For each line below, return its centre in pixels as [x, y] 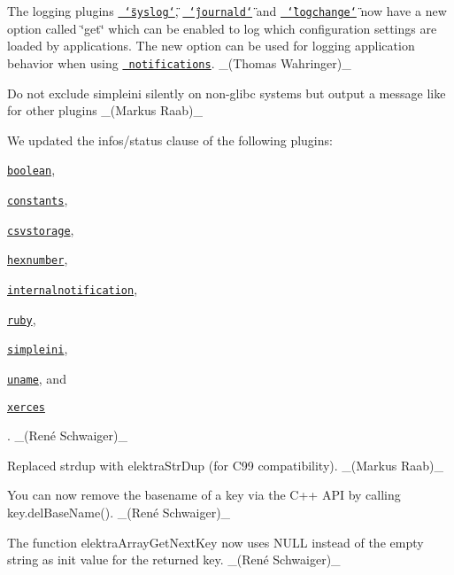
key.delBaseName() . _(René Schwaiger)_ [119, 512]
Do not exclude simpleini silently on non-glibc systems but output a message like [227, 93]
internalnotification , [73, 288]
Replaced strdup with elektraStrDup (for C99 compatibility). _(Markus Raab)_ [225, 465]
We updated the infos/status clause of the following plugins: [170, 140]
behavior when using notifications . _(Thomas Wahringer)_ [179, 62]
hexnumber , [38, 259]
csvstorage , [41, 229]
